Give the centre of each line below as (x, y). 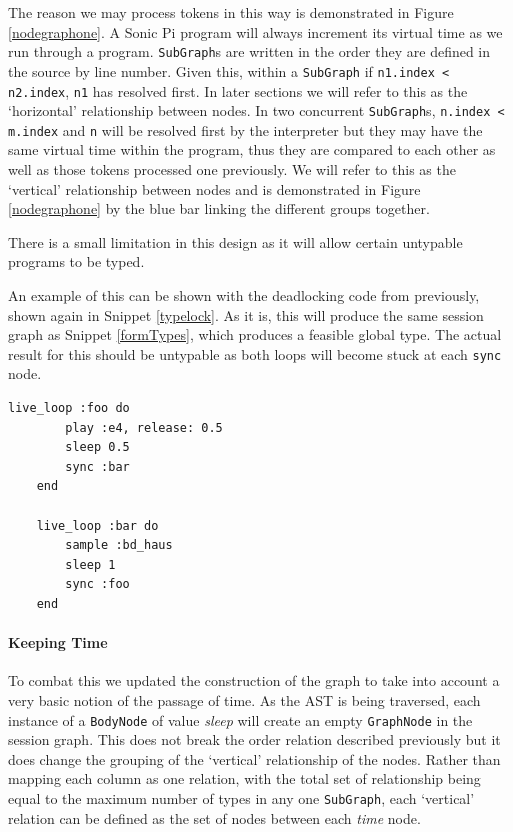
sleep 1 (90, 564)
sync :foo (97, 584)
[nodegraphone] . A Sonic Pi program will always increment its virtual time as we (255, 31)
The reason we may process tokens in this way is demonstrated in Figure (231, 12)
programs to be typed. (76, 261)
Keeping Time (58, 642)
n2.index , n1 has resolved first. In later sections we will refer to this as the (238, 90)
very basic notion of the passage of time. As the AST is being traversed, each (244, 699)
